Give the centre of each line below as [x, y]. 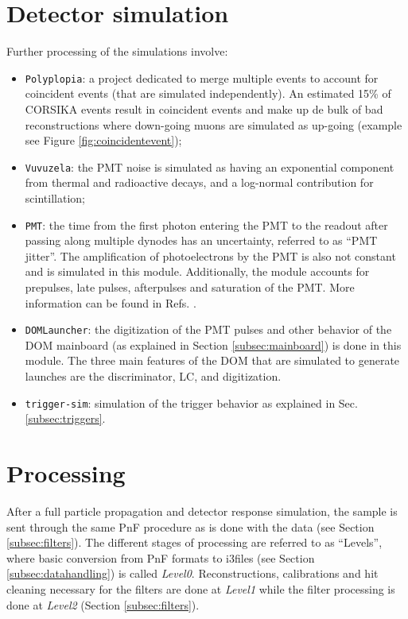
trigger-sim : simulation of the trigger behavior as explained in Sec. [191, 402]
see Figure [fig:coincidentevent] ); [103, 140]
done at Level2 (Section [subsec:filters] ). [103, 604]
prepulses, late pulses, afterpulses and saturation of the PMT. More [190, 287]
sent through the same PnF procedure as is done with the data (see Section [190, 526]
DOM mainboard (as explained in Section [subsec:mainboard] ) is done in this [213, 344]
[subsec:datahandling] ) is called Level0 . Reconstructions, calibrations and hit [192, 573]
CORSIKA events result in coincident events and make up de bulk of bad [204, 108]
